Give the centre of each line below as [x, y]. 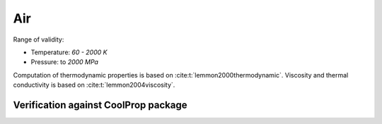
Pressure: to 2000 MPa [65, 62]
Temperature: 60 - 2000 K [69, 52]
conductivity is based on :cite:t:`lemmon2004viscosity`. [94, 85]
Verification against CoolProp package [100, 105]
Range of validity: [39, 39]
